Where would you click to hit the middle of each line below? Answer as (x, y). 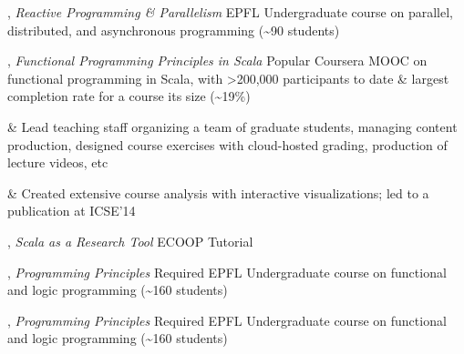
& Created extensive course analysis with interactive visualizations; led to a (218, 192)
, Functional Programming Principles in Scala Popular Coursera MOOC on (217, 61)
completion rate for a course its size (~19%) (129, 96)
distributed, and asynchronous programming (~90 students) (174, 30)
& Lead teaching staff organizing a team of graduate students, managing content (232, 126)
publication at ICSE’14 (72, 211)
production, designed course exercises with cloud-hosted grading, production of (227, 144)
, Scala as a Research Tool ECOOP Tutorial (130, 241)
